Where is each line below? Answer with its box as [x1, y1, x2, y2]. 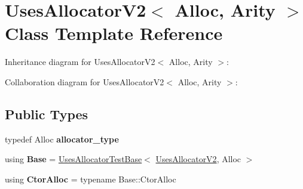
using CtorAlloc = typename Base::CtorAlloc [5, 172, 176, 185]
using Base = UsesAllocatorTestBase [5, 153, 142, 165]
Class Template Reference [5, 21, 223, 45]
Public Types [5, 104, 88, 123]
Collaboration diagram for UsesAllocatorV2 [5, 75, 164, 88]
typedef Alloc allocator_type [5, 132, 119, 145]
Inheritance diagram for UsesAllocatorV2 [5, 55, 155, 68]
